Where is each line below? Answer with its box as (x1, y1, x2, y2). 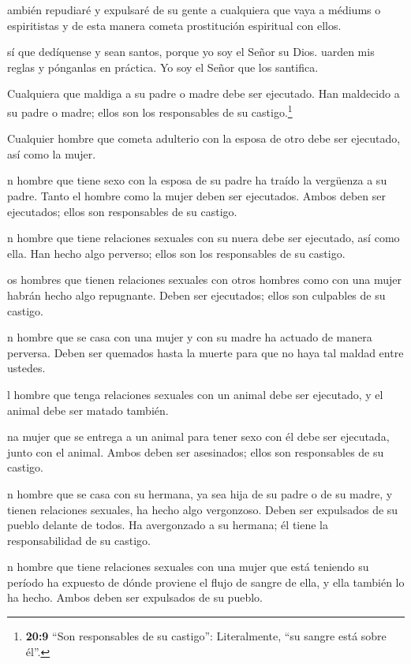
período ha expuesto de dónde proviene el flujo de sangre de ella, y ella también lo (7, 573, 405, 590)
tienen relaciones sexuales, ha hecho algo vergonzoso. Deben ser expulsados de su (7, 501, 398, 517)
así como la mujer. (7, 145, 96, 162)
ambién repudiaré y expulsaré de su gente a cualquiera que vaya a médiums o (7, 2, 381, 17)
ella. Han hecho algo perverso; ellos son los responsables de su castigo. (7, 244, 346, 261)
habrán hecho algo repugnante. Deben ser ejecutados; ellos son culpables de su (7, 286, 386, 303)
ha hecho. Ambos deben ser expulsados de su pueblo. (7, 589, 263, 606)
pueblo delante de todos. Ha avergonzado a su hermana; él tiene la (7, 517, 328, 533)
